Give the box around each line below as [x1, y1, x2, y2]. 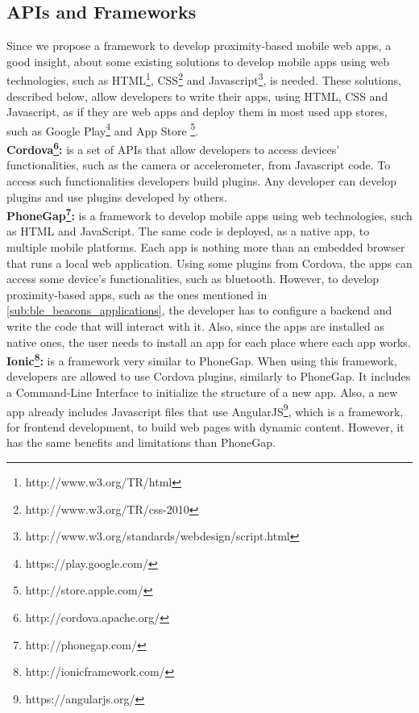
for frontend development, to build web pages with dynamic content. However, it [6, 418, 404, 435]
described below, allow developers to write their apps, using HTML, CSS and [6, 87, 388, 104]
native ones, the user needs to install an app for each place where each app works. [6, 333, 411, 350]
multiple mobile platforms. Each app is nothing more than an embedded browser [6, 238, 405, 255]
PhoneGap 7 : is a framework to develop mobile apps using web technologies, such [6, 205, 413, 223]
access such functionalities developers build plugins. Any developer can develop [6, 172, 396, 189]
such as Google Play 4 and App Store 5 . [6, 119, 199, 139]
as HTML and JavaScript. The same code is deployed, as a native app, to [6, 223, 370, 240]
